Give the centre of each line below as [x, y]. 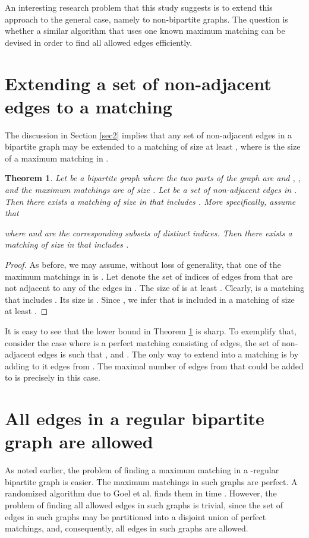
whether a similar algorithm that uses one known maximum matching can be [145, 31]
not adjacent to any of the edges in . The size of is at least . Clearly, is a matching [154, 288]
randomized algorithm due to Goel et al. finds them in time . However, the [141, 493]
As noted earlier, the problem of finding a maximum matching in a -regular [142, 470]
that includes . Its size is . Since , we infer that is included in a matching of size [150, 299]
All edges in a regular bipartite [135, 418]
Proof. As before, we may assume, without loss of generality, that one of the [143, 265]
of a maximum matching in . [57, 158]
